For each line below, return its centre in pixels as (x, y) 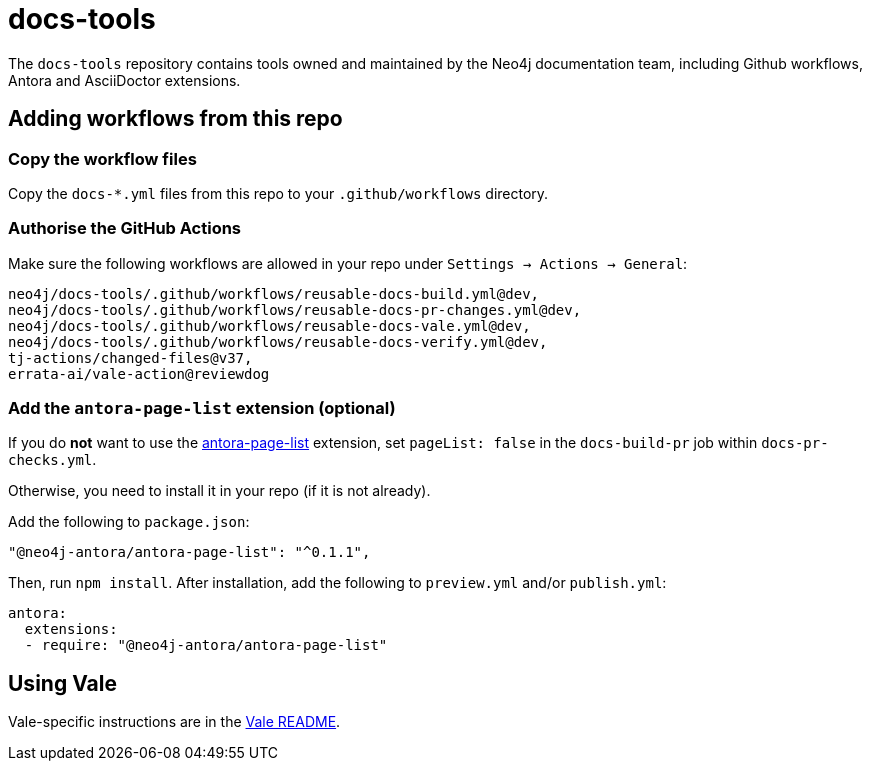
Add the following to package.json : (129, 522)
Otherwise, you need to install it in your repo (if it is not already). (219, 491)
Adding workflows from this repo (175, 119)
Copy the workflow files (102, 158)
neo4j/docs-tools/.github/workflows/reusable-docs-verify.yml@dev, (278, 341)
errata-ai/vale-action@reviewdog (139, 373)
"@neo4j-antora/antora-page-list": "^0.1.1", (189, 552)
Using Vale (62, 683)
